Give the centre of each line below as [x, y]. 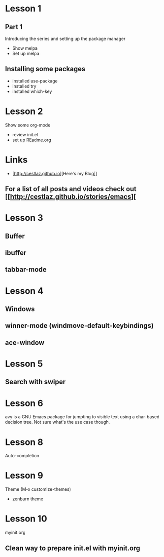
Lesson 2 [24, 111]
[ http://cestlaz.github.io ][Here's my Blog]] [55, 173]
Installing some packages [45, 69]
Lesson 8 [24, 442]
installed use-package [35, 81]
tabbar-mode [26, 270]
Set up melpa [26, 53]
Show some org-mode [28, 125]
